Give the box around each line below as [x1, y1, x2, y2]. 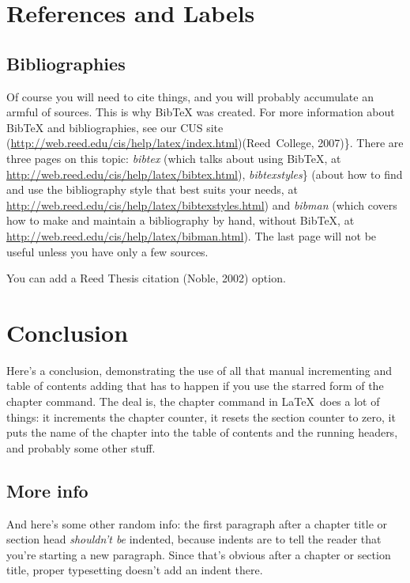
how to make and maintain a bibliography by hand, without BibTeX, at [6, 212, 355, 229]
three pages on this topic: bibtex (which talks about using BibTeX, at [6, 150, 341, 166]
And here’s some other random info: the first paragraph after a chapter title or [6, 515, 388, 532]
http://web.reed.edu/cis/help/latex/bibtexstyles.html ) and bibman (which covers [6, 196, 397, 213]
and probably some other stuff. [6, 439, 156, 456]
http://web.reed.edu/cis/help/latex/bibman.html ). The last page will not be [6, 227, 377, 244]
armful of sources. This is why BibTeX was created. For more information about [6, 104, 395, 120]
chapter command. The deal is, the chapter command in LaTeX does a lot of [6, 393, 380, 410]
